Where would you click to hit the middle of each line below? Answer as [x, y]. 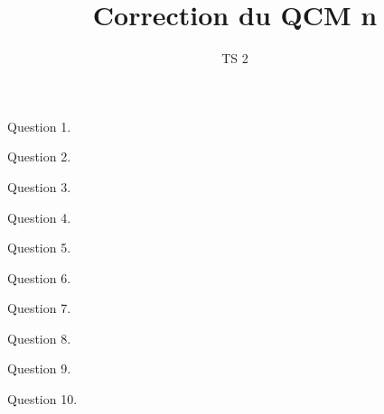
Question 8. [39, 338]
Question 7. [39, 308]
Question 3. [39, 186]
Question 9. [39, 368]
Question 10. [42, 399]
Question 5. [39, 248]
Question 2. [39, 156]
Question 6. [39, 277]
